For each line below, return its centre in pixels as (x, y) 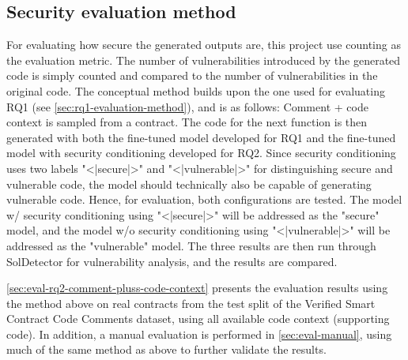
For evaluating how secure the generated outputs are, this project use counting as (204, 45)
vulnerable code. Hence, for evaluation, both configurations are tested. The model (204, 199)
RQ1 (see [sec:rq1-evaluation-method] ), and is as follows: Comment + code (187, 106)
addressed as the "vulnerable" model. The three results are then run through (191, 245)
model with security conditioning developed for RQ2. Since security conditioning (201, 153)
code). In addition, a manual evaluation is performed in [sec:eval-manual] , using (199, 334)
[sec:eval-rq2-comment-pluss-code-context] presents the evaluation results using (197, 288)
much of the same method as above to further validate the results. (166, 349)
